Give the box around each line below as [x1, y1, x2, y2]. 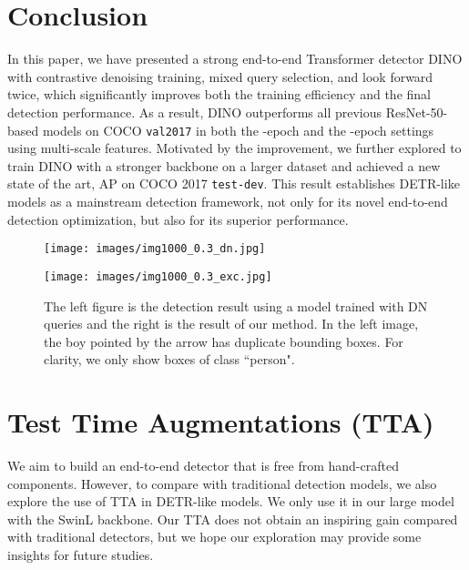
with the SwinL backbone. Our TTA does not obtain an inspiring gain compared [7, 509, 458, 528]
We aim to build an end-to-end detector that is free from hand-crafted [7, 456, 399, 474]
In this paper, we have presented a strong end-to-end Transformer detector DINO [7, 49, 463, 68]
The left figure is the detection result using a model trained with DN [44, 296, 428, 315]
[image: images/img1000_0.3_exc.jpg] [44, 270, 272, 283]
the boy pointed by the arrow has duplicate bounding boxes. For [44, 331, 403, 351]
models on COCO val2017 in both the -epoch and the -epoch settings [42, 120, 434, 139]
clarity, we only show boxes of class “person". [44, 350, 295, 369]
